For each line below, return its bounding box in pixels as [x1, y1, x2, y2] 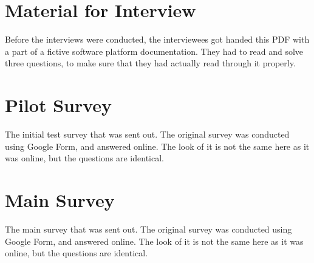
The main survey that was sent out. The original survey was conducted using [5, 222, 292, 235]
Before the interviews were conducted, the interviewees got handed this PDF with [5, 33, 310, 46]
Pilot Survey [5, 93, 112, 117]
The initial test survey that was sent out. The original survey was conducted [5, 128, 290, 141]
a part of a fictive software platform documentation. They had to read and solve [5, 44, 304, 57]
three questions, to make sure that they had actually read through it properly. [5, 57, 296, 69]
